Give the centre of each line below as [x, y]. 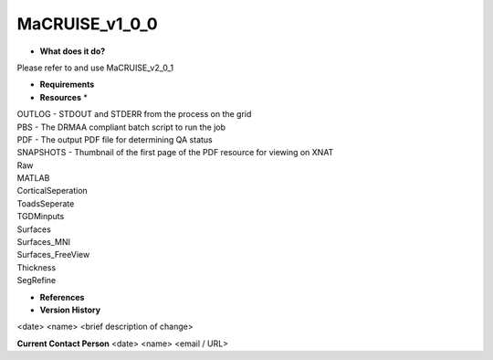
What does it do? [73, 51]
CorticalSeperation [52, 191]
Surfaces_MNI [43, 242]
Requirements [67, 85]
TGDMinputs [41, 217]
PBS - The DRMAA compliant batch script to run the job [121, 127]
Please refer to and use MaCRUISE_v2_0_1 [95, 68]
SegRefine [37, 281]
